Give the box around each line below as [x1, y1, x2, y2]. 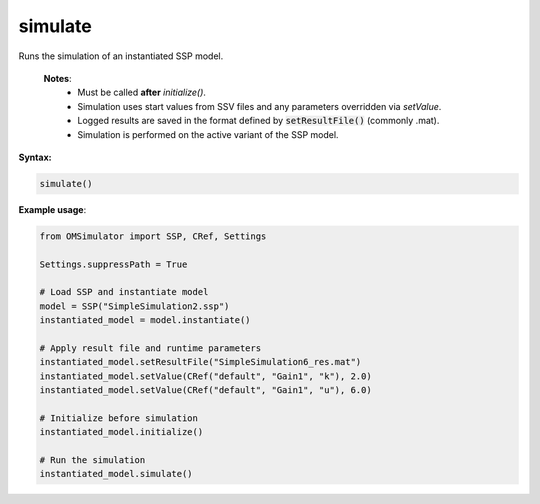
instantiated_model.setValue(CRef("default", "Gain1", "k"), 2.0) [39, 370, 372, 382]
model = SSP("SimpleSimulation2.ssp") [39, 300, 230, 312]
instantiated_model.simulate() [39, 468, 194, 480]
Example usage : [18, 203, 87, 215]
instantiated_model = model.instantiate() [39, 315, 251, 326]
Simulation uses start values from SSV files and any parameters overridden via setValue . [77, 100, 442, 112]
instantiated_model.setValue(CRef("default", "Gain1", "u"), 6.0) [39, 385, 372, 396]
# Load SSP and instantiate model [39, 286, 209, 298]
